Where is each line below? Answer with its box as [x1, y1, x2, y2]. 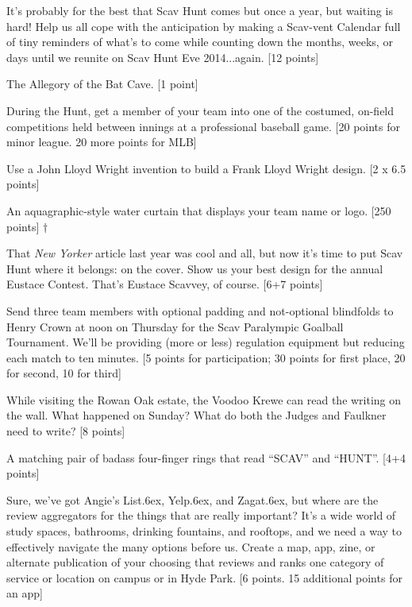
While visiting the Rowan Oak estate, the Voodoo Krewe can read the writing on [6, 391, 402, 408]
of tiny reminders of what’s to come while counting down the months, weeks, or [6, 33, 393, 50]
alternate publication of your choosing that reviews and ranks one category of [6, 554, 384, 570]
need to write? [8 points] [6, 423, 125, 439]
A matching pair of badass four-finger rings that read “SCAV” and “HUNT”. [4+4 [6, 449, 406, 466]
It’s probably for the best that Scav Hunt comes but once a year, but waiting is [6, 2, 393, 18]
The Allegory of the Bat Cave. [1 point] [6, 75, 198, 92]
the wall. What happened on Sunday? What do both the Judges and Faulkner [6, 407, 387, 423]
